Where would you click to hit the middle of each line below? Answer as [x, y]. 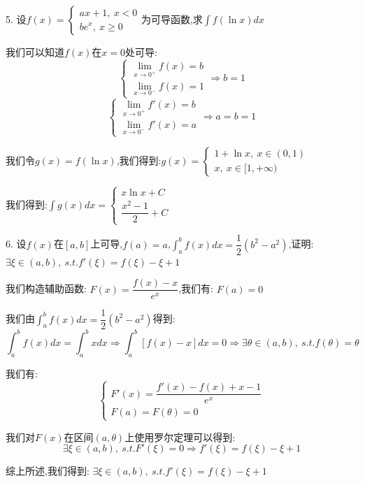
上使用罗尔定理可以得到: [180, 437]
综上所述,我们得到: [48, 471]
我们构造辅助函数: [46, 288]
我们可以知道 [35, 52]
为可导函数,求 [172, 19]
